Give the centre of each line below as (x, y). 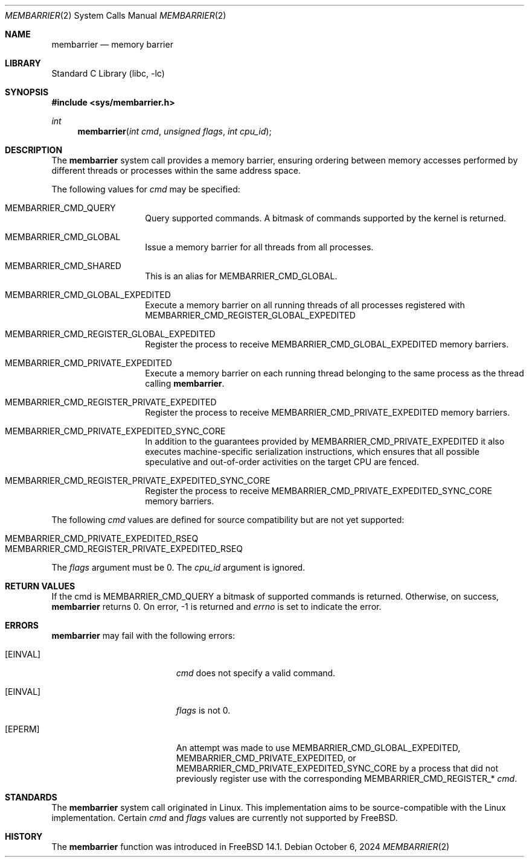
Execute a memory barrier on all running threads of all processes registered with (305, 305)
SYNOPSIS (27, 92)
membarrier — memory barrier (112, 44)
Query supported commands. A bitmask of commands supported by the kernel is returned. (326, 218)
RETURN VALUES (40, 586)
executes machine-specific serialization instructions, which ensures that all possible (312, 452)
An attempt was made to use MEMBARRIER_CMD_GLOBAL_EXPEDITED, (318, 748)
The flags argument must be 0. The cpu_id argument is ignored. (178, 567)
